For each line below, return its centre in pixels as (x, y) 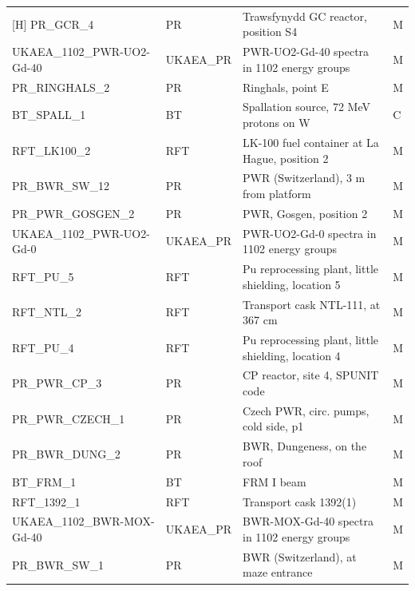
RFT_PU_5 (43, 276)
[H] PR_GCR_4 (53, 24)
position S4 (270, 32)
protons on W (277, 123)
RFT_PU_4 (43, 347)
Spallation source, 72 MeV (306, 107)
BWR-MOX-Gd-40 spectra (308, 521)
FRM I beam (275, 481)
